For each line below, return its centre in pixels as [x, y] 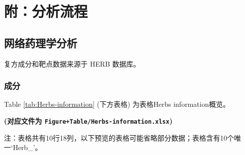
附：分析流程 [46, 11]
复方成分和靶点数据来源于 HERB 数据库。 [72, 63]
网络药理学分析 [41, 42]
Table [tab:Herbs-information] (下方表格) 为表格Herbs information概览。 [117, 104]
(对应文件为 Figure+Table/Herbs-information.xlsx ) [88, 120]
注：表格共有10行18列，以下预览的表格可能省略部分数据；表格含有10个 [119, 137]
